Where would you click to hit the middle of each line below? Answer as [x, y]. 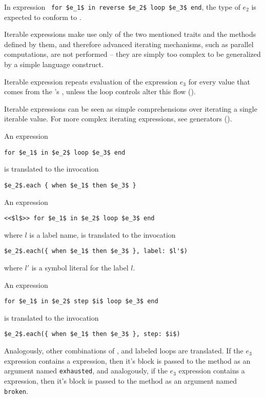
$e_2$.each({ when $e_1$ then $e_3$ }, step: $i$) [92, 334]
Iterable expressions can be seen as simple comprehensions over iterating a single [131, 108]
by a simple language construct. [54, 64]
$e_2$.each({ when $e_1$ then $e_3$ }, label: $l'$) [96, 251]
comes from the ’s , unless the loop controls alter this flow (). [100, 91]
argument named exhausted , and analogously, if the [86, 371]
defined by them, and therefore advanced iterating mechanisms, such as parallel [129, 44]
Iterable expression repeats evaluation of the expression [91, 81]
